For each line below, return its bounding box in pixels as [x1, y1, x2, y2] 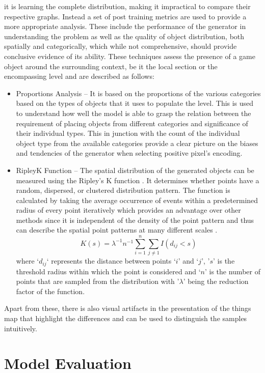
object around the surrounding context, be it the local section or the [4, 61, 218, 71]
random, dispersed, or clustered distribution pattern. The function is [16, 185, 230, 195]
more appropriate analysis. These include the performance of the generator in [4, 21, 246, 32]
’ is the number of [204, 266, 260, 276]
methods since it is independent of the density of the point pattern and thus [16, 214, 254, 225]
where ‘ [16, 255, 39, 266]
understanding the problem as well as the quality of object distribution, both [4, 31, 245, 41]
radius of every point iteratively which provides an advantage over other [16, 205, 241, 215]
